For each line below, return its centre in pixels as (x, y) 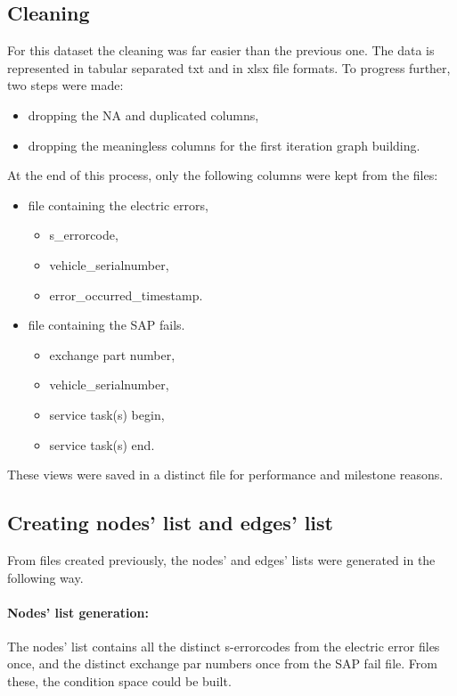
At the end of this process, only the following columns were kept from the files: (223, 175)
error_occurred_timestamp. (126, 295)
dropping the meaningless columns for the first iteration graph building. (224, 145)
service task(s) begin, (107, 414)
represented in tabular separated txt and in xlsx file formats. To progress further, (229, 67)
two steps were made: (65, 85)
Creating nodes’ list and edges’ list (170, 523)
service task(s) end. (102, 444)
